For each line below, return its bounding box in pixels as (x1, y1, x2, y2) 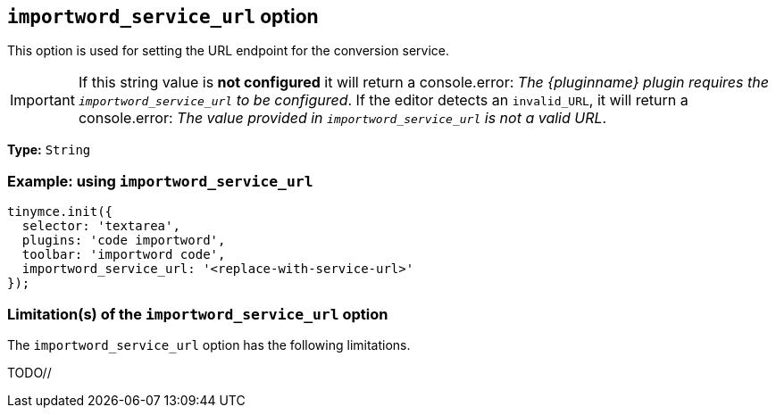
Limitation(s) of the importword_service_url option (7, 304, 388, 323)
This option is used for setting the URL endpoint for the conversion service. (7, 43, 449, 59)
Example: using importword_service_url (7, 171, 313, 190)
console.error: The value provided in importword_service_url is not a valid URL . (78, 109, 607, 128)
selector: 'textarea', (21, 219, 180, 234)
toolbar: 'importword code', (21, 247, 226, 262)
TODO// (7, 364, 52, 380)
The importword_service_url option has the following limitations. (7, 336, 411, 353)
